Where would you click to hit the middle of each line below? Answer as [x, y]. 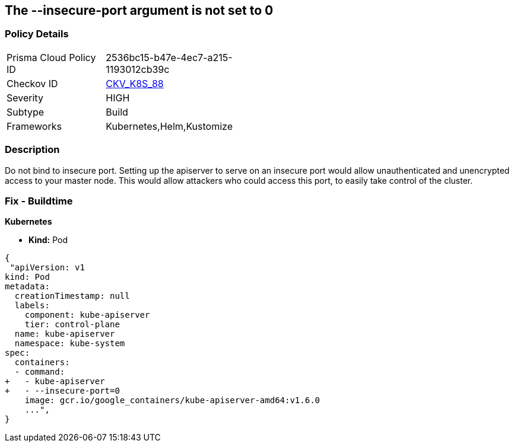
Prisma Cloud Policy [51, 57]
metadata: [27, 287]
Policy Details [37, 34]
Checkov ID [32, 83]
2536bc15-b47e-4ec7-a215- [169, 57]
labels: [32, 306]
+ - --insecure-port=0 [62, 391]
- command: [40, 372]
